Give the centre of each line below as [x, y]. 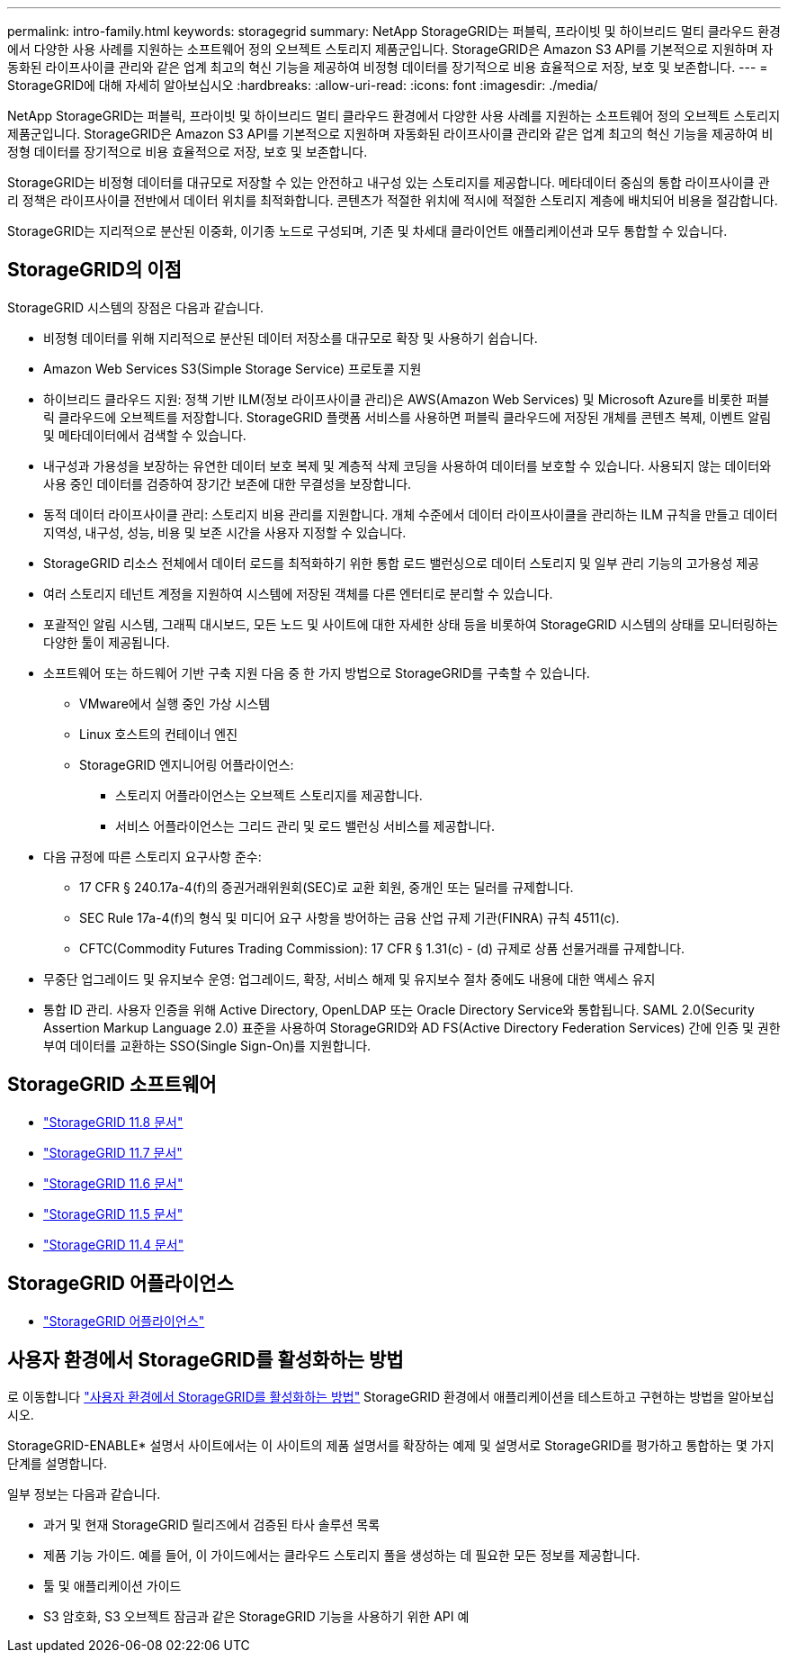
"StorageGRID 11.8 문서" [113, 1122]
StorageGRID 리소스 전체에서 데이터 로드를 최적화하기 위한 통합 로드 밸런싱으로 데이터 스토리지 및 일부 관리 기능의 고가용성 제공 [401, 563]
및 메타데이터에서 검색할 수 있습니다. [145, 435]
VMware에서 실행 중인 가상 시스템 [175, 703]
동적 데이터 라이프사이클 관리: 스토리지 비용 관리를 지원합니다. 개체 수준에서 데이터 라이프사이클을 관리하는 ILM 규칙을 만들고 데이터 [411, 514]
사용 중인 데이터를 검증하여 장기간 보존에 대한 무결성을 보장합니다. [228, 483]
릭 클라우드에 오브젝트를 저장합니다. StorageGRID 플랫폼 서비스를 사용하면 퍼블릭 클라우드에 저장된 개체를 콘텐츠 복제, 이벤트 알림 [407, 417]
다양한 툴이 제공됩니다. [107, 642]
